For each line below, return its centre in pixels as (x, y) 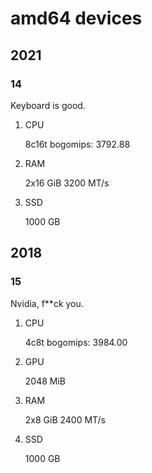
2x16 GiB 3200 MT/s (67, 183)
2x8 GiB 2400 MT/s (65, 419)
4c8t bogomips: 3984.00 (76, 342)
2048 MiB (45, 381)
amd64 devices (76, 18)
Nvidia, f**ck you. (47, 303)
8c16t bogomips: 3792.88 (77, 144)
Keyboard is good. (48, 105)
